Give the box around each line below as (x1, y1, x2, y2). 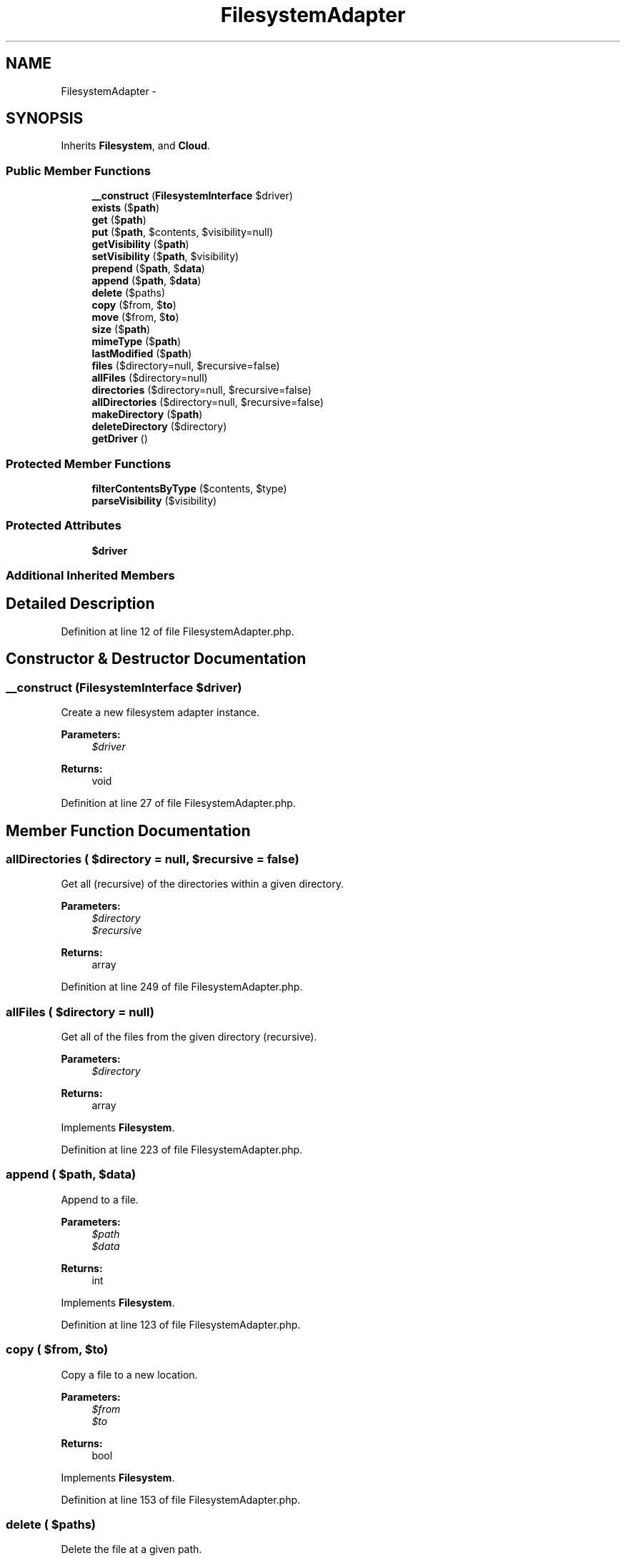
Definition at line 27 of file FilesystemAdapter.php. (61, 797, 296, 810)
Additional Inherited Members (6, 568, 175, 583)
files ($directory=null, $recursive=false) (91, 359, 280, 372)
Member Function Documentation (6, 821, 251, 840)
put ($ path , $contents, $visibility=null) (91, 226, 273, 239)
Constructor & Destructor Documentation (6, 650, 307, 668)
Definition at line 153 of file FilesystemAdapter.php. (61, 1493, 301, 1506)
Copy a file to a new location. (61, 1368, 198, 1381)
